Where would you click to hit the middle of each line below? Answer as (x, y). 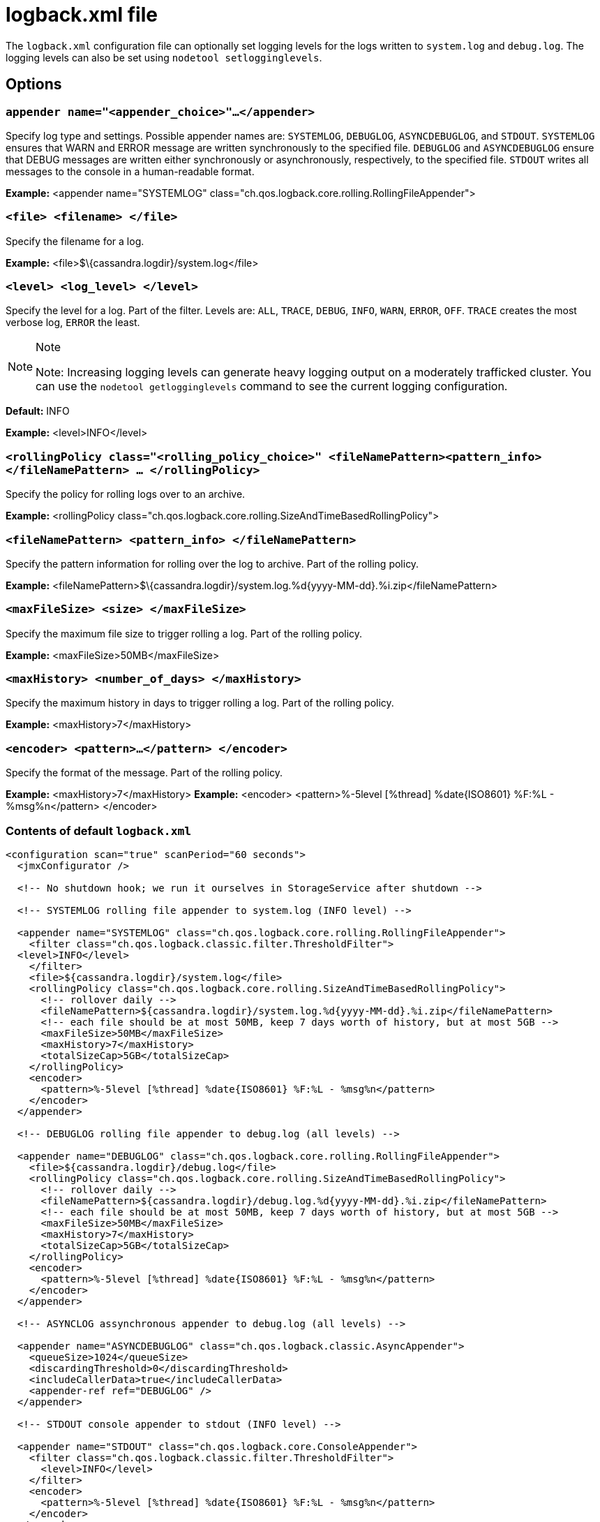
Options (34, 84)
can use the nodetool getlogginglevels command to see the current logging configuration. (272, 386)
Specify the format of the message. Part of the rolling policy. (144, 773)
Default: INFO (38, 411)
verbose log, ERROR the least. (73, 323)
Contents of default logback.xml (99, 830)
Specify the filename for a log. (75, 241)
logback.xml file (82, 15)
